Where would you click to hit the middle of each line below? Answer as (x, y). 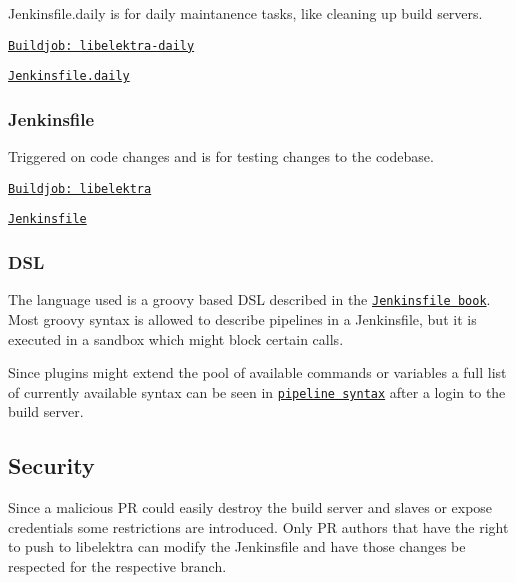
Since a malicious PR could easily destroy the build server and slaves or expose (250, 507)
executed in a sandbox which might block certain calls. (176, 338)
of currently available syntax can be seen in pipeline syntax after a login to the (257, 391)
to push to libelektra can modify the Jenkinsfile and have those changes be (237, 546)
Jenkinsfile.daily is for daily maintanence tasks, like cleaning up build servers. (245, 13)
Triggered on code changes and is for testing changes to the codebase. (221, 156)
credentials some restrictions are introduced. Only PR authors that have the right (258, 526)
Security (51, 465)
